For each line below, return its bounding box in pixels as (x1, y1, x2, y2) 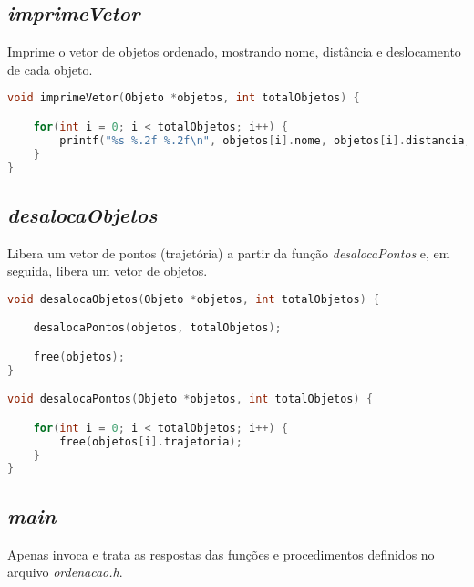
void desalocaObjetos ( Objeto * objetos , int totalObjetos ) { (7, 292, 380, 306)
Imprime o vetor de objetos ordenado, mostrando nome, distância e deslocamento (7, 42, 461, 61)
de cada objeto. (7, 59, 93, 79)
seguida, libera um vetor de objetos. (7, 261, 208, 280)
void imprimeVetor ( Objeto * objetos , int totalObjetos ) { (7, 91, 360, 105)
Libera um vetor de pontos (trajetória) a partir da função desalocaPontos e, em (7, 243, 450, 262)
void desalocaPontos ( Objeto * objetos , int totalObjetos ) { (7, 393, 374, 406)
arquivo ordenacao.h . (7, 562, 123, 582)
